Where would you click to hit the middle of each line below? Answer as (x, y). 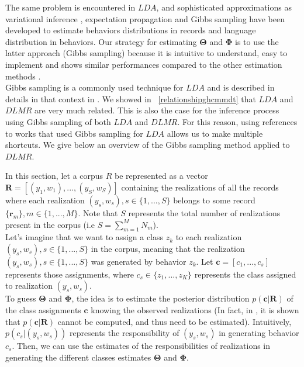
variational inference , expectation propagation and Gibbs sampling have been (145, 18)
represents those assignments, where (70, 274)
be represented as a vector (161, 176)
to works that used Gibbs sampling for (74, 133)
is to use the (257, 41)
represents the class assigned (245, 274)
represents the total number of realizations (204, 212)
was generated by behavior (139, 261)
